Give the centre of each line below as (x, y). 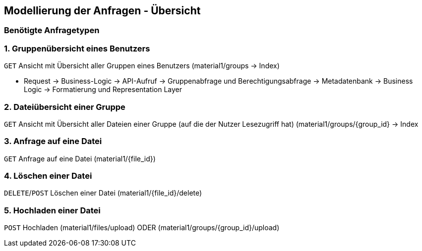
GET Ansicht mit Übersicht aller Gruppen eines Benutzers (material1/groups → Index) (142, 66)
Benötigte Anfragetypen (52, 30)
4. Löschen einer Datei (48, 176)
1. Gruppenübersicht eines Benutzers (77, 48)
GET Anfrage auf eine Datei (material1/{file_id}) (80, 158)
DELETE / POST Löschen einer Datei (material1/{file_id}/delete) (103, 193)
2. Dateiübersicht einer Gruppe (65, 107)
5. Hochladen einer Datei (52, 210)
